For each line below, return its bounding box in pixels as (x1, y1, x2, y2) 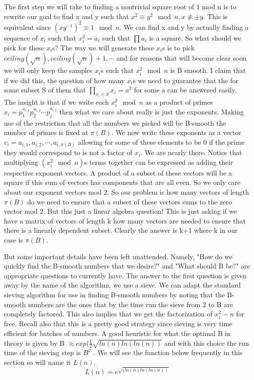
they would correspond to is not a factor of (4, 147, 132, 157)
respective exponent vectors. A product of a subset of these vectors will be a (4, 167, 232, 178)
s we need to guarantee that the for (132, 75, 238, 85)
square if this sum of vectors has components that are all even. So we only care (4, 177, 240, 187)
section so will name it (4, 357, 71, 367)
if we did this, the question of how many (4, 75, 125, 85)
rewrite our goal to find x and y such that (4, 11, 129, 21)
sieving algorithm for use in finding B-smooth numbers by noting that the (4, 290, 225, 299)
